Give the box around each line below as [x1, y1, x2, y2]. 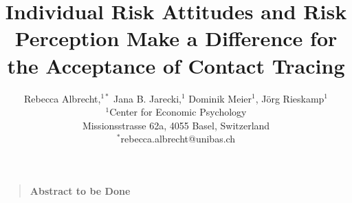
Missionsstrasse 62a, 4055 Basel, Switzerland [82, 118, 270, 132]
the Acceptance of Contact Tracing [7, 51, 345, 79]
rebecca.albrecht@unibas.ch [120, 131, 236, 146]
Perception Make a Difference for [14, 24, 338, 52]
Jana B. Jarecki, [113, 91, 181, 105]
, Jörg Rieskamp [255, 91, 324, 105]
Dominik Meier [188, 91, 252, 105]
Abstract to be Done [30, 183, 131, 197]
